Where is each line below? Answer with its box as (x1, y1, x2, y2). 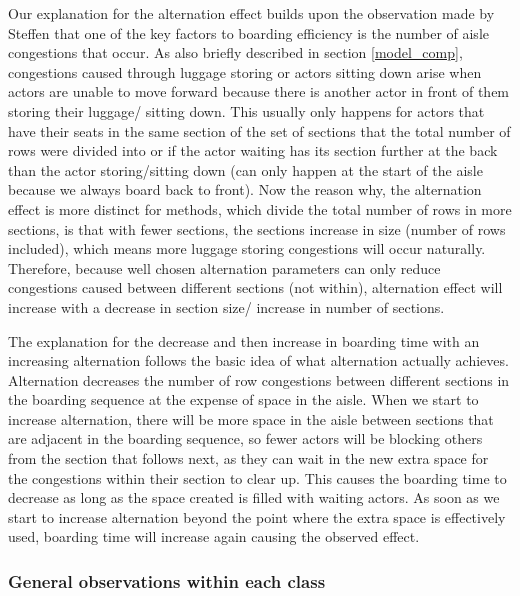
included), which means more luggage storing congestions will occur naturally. (8, 238, 486, 259)
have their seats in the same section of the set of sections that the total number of (8, 120, 511, 141)
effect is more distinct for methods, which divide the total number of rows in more (8, 198, 512, 219)
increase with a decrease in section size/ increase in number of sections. (8, 296, 445, 317)
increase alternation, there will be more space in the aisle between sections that (8, 408, 494, 429)
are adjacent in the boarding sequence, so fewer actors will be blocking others (8, 428, 483, 449)
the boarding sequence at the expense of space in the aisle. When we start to (8, 389, 479, 410)
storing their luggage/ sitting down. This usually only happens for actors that (8, 100, 485, 121)
